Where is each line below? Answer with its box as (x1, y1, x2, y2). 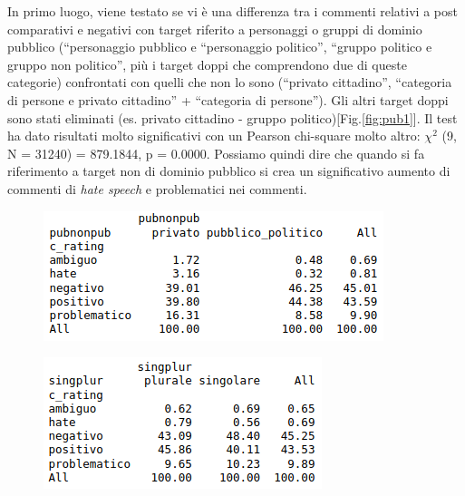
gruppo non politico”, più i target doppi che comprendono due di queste (7, 54, 407, 73)
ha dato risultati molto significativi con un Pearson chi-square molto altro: (7, 126, 421, 145)
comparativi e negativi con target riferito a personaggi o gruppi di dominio (7, 19, 422, 38)
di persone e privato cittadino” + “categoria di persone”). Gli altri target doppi (7, 90, 449, 109)
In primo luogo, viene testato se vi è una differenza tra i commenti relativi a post (7, 2, 458, 20)
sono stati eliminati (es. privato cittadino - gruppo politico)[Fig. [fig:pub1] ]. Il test (7, 108, 458, 127)
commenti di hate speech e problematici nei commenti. (7, 179, 307, 198)
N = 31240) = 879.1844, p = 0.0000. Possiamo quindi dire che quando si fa (7, 143, 425, 162)
